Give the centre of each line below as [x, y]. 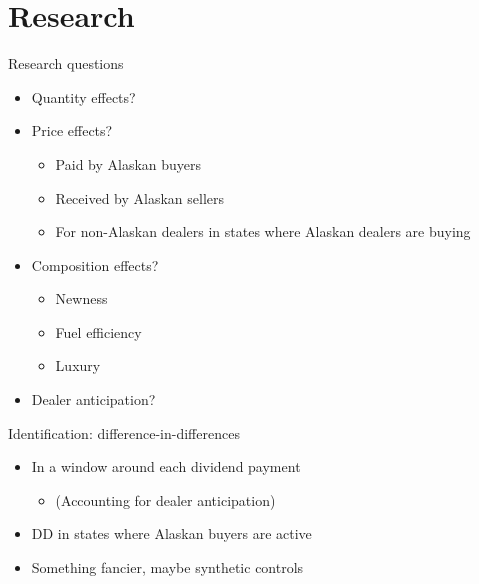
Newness [81, 298]
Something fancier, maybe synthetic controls [167, 567]
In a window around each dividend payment [166, 466]
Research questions [66, 63]
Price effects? [72, 130]
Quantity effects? [83, 96]
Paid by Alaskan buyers [128, 163]
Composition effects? [95, 264]
